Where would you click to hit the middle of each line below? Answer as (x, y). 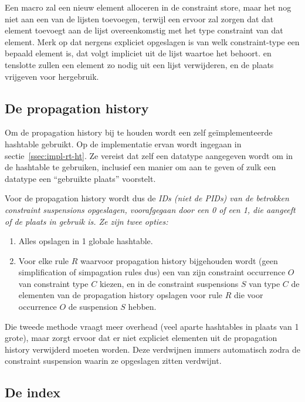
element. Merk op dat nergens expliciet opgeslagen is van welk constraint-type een (152, 41)
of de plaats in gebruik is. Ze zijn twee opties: (87, 221)
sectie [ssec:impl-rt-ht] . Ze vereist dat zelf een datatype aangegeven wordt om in (149, 155)
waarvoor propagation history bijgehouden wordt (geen (179, 260)
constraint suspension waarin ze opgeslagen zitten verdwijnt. (113, 361)
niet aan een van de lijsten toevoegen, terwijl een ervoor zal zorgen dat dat (139, 18)
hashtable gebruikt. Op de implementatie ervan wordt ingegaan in (123, 143)
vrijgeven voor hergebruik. (52, 76)
